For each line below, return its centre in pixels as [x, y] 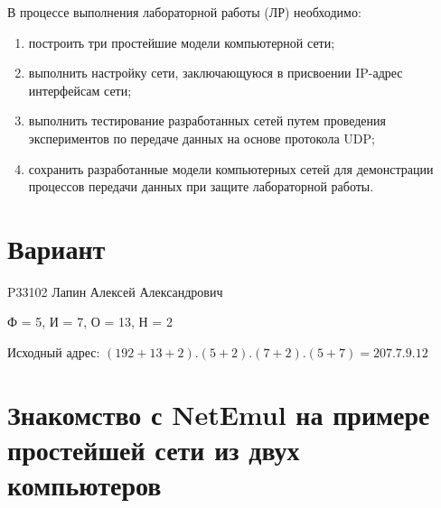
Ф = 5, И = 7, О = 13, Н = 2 [90, 322]
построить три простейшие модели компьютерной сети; [182, 42]
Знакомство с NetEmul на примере [219, 414]
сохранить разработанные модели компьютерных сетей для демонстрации [231, 168]
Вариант [56, 248]
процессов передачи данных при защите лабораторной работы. [201, 186]
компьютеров [84, 485]
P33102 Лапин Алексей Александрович [115, 291]
